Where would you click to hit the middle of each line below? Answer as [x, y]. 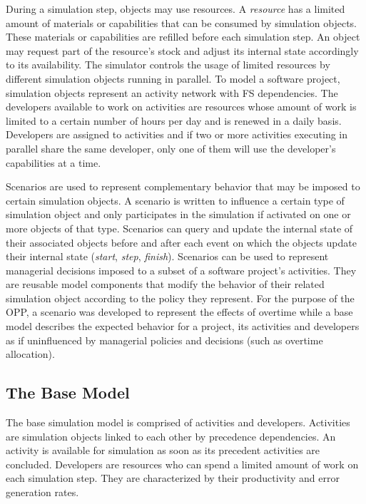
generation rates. [42, 492]
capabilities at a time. [54, 162]
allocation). [30, 354]
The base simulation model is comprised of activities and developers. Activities [178, 422]
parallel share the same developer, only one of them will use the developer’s [171, 148]
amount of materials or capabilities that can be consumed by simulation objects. [182, 22]
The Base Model [68, 392]
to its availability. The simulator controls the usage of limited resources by [168, 65]
